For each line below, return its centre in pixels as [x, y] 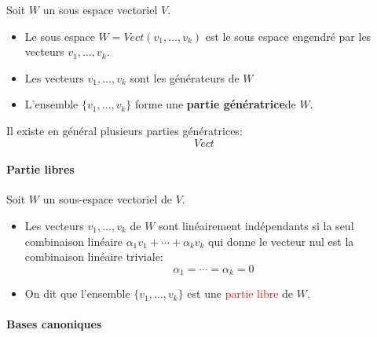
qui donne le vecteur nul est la [281, 241]
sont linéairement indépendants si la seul [256, 225]
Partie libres [40, 169]
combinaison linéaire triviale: [94, 256]
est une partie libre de [240, 293]
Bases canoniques [54, 324]
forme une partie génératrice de [216, 104]
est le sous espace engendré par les [288, 36]
